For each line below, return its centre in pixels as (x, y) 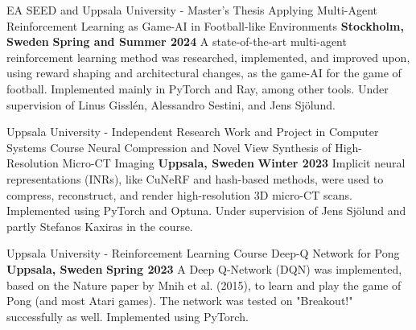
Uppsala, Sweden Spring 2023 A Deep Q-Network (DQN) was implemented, (204, 268)
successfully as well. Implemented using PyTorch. (128, 316)
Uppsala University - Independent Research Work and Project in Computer (193, 132)
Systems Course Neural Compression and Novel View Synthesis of (169, 147)
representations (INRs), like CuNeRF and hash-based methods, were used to (195, 178)
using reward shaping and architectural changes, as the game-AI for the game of (204, 73)
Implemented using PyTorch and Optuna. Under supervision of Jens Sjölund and (206, 210)
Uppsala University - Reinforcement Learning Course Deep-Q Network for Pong (203, 253)
